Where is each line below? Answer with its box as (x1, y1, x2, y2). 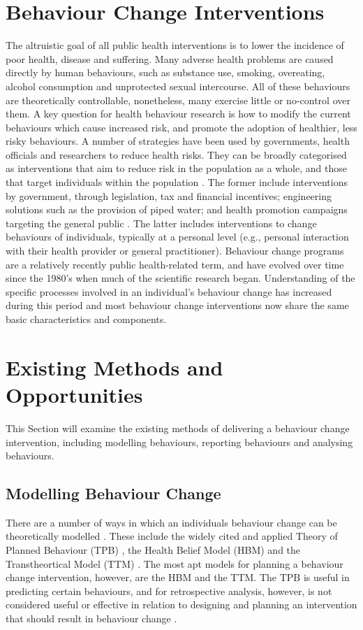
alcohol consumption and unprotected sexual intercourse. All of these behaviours (6, 78, 350, 93)
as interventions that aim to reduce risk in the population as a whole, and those (6, 161, 347, 176)
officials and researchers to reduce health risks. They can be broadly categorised (6, 147, 347, 162)
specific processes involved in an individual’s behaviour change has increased (6, 284, 332, 299)
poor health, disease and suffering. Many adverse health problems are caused (6, 51, 334, 66)
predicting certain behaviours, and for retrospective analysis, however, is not (6, 583, 332, 598)
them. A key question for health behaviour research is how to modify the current (6, 106, 351, 121)
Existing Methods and (6, 352, 223, 381)
